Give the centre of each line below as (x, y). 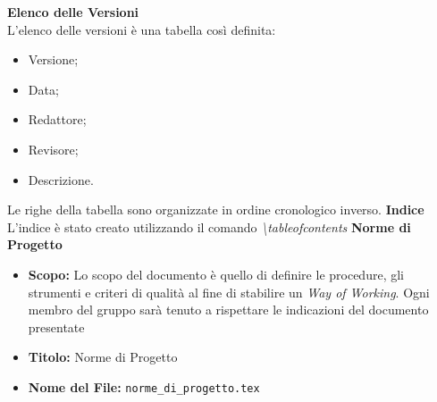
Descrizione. (61, 179)
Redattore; (57, 119)
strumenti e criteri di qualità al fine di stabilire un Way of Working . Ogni (229, 292)
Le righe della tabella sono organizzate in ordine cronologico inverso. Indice (216, 209)
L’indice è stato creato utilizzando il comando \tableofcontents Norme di (209, 226)
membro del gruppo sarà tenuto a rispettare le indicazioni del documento (228, 310)
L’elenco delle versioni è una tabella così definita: (142, 29)
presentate (56, 327)
